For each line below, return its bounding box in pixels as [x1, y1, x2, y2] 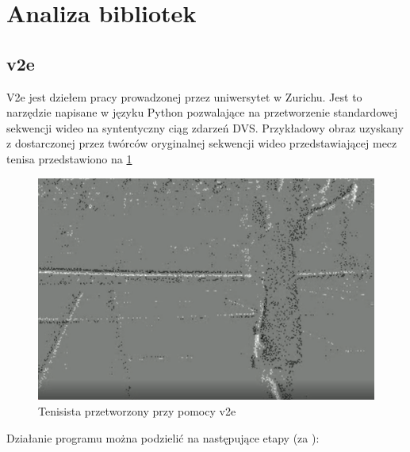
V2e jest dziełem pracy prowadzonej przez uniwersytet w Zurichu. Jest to [6, 88, 362, 105]
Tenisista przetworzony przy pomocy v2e [38, 403, 236, 419]
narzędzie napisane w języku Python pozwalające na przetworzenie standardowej [6, 104, 398, 121]
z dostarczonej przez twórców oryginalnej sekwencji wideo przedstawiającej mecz [6, 135, 397, 151]
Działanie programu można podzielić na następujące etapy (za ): [6, 429, 320, 446]
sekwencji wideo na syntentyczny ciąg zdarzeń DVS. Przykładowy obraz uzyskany [6, 119, 404, 136]
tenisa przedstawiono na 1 [6, 150, 132, 167]
